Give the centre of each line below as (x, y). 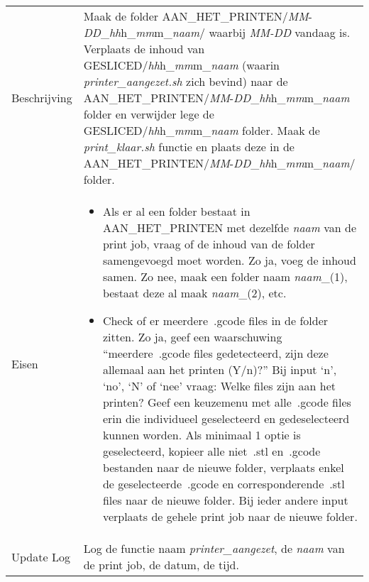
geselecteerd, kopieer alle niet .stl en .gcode (211, 451)
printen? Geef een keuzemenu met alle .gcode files (227, 402)
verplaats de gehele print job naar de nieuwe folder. (230, 516)
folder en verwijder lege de (149, 114)
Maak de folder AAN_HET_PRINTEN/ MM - (198, 16)
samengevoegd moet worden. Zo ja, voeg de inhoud (229, 260)
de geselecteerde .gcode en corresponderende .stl (224, 484)
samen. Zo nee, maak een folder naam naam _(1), (225, 276)
